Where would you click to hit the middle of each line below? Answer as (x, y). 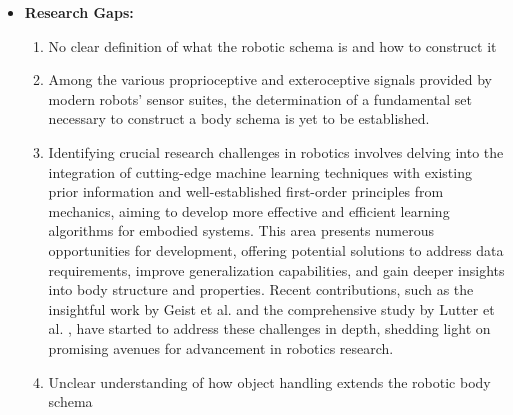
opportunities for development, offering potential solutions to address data (276, 249)
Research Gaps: (79, 12)
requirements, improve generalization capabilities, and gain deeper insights (276, 269)
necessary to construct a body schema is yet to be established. (239, 118)
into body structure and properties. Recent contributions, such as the (261, 289)
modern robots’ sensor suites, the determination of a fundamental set (260, 98)
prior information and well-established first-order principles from (246, 191)
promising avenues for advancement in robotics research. (221, 347)
